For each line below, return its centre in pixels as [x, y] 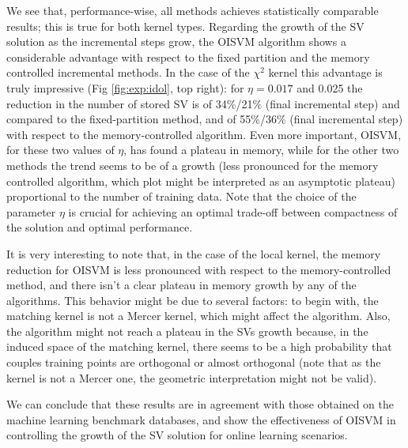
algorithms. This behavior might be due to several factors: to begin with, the [193, 300]
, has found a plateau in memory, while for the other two [261, 150]
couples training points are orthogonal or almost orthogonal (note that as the [194, 362]
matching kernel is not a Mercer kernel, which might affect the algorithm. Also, [198, 316]
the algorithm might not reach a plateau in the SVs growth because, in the [187, 331]
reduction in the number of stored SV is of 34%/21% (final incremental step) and [203, 103]
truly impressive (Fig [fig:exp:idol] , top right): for [125, 87]
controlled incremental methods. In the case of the [128, 72]
